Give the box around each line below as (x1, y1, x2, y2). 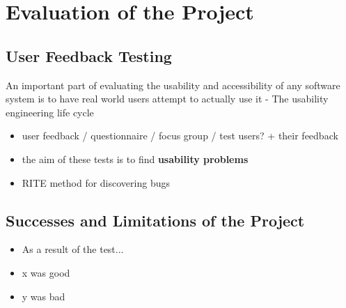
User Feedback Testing (6, 45, 172, 66)
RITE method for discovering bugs (22, 175, 170, 190)
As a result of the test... (22, 242, 124, 256)
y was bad (22, 288, 65, 303)
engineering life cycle (6, 105, 94, 119)
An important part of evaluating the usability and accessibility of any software (6, 77, 340, 92)
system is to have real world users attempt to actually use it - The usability (6, 91, 329, 106)
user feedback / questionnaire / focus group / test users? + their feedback (22, 128, 338, 143)
